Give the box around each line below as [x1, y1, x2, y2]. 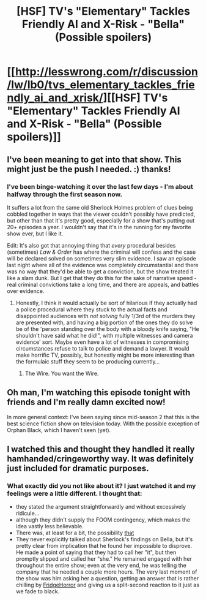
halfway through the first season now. [7, 190, 123, 199]
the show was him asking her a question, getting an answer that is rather [15, 575, 199, 582]
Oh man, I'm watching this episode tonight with [7, 387, 191, 398]
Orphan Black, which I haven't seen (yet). [7, 426, 111, 433]
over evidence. [7, 287, 45, 295]
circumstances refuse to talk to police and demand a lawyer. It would [15, 344, 189, 352]
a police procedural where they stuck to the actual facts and [15, 305, 167, 313]
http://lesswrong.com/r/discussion [15, 65, 198, 79]
